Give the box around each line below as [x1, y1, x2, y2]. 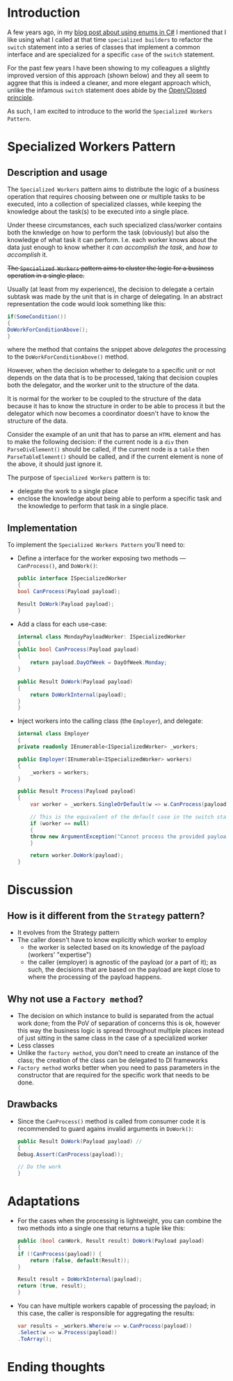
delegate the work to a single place [17, 487, 118, 495]
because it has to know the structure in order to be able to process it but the [7, 402, 225, 410]
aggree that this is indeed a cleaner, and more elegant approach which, [7, 78, 211, 87]
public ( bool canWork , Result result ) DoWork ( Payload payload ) [17, 1237, 205, 1245]
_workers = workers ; [30, 769, 90, 776]
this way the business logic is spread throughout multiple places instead [17, 1026, 225, 1034]
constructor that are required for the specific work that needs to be [17, 1070, 210, 1079]
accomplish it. [7, 250, 48, 259]
